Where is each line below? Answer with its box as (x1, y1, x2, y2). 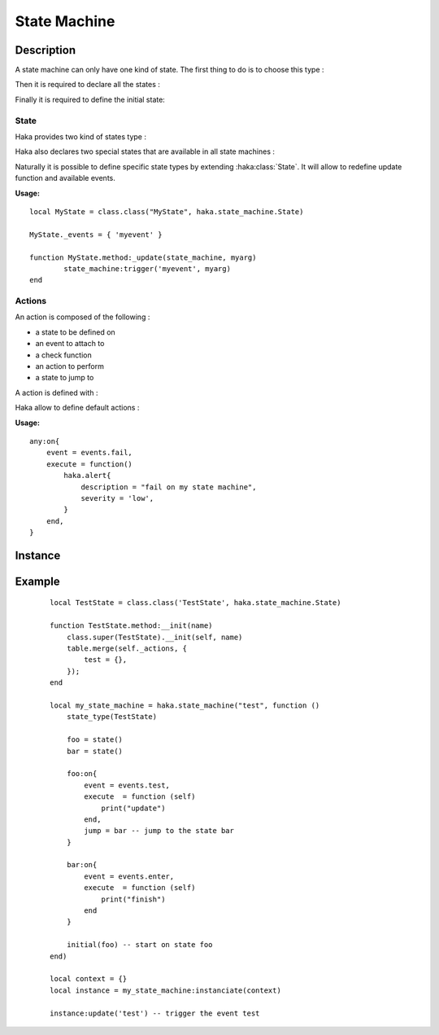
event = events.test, (84, 780, 171, 790)
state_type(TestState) (66, 713, 158, 721)
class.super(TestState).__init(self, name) (66, 632, 243, 642)
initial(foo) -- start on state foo (66, 941, 213, 949)
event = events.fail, (46, 448, 133, 458)
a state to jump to (35, 373, 94, 383)
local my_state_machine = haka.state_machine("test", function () (50, 701, 320, 710)
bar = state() (66, 746, 124, 756)
